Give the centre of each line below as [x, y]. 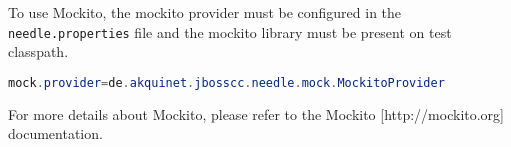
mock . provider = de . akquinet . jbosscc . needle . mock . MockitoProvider [226, 82]
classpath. [38, 51]
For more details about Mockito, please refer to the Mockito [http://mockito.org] [256, 113]
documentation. [55, 133]
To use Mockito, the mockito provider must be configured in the [205, 12]
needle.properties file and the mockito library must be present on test [230, 31]
